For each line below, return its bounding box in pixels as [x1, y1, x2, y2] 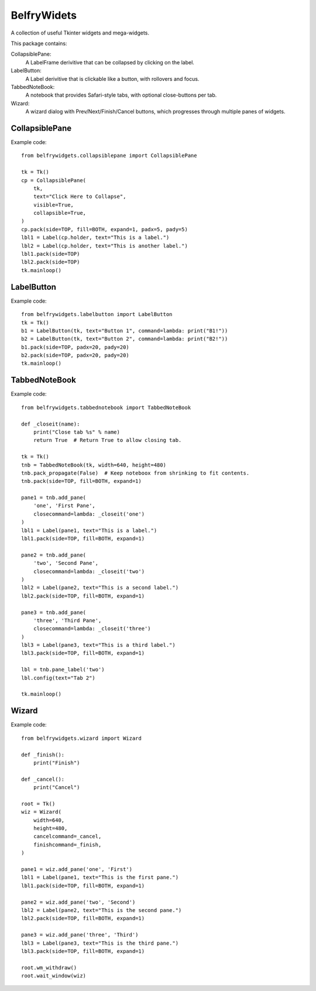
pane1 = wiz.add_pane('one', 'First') [21, 866, 133, 872]
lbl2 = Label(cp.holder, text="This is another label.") [21, 242, 188, 249]
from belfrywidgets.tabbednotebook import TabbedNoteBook [21, 404, 191, 411]
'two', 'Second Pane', [33, 560, 99, 567]
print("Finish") [33, 759, 80, 766]
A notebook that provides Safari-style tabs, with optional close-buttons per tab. [25, 91, 217, 99]
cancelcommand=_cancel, [33, 833, 102, 840]
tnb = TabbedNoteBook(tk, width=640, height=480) [21, 461, 167, 468]
